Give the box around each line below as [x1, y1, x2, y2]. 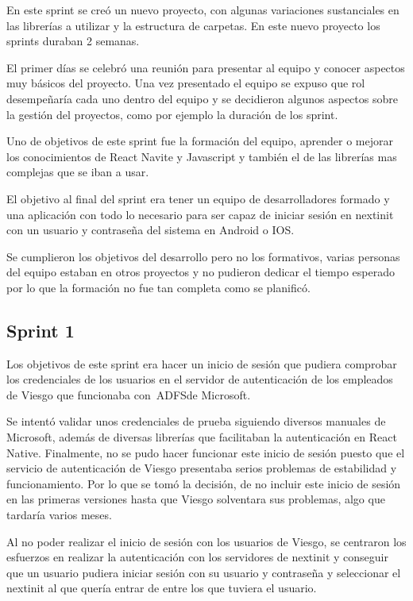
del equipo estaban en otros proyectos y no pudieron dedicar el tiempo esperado [6, 264, 395, 280]
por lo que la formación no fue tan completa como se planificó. [6, 279, 311, 295]
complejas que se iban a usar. [6, 164, 149, 180]
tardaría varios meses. [6, 507, 112, 523]
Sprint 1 [6, 318, 75, 342]
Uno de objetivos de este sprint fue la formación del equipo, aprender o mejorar [6, 133, 393, 149]
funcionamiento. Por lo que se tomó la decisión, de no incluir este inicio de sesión [6, 475, 401, 491]
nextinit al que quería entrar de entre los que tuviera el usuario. [6, 580, 317, 596]
